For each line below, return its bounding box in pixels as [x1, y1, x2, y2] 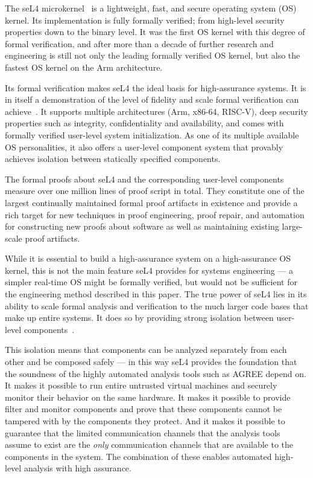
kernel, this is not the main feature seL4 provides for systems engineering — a [5, 263, 294, 276]
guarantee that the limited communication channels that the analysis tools [5, 426, 280, 439]
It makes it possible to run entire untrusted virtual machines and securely [5, 379, 277, 392]
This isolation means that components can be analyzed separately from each [5, 343, 287, 356]
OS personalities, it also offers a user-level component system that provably [5, 140, 283, 153]
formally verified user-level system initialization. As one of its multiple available [5, 128, 299, 141]
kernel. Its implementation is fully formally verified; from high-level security [5, 13, 285, 26]
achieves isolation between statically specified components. [5, 152, 221, 165]
